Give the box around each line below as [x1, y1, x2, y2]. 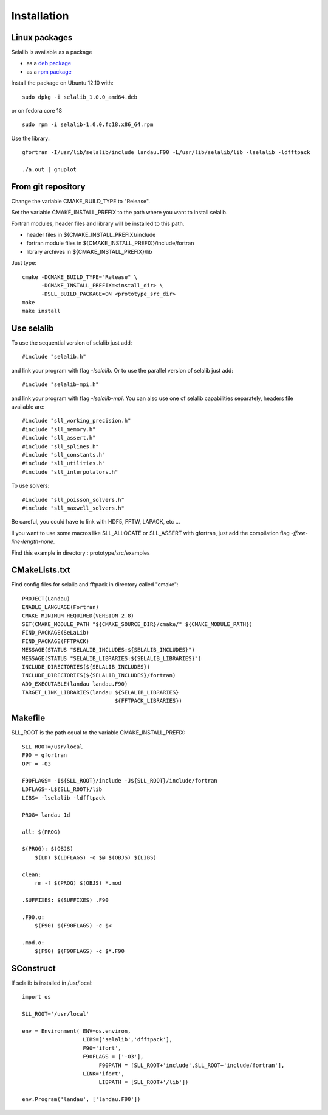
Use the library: [11, 135, 50, 142]
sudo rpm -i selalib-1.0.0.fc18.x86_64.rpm [22, 121, 154, 128]
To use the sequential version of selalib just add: [11, 339, 132, 346]
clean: [22, 871, 42, 878]
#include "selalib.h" [22, 353, 86, 361]
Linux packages [11, 32, 73, 43]
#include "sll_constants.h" [22, 451, 106, 458]
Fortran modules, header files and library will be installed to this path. [11, 220, 185, 227]
